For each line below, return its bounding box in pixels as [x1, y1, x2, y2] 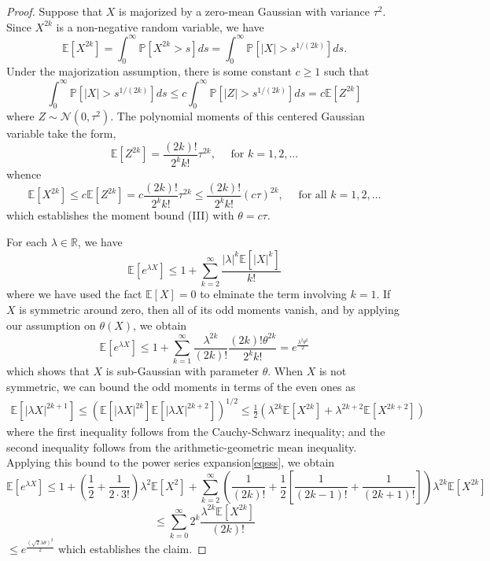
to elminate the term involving [200, 286, 347, 302]
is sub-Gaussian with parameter [105, 363, 260, 379]
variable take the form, [6, 125, 116, 142]
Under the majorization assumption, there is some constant [6, 63, 292, 79]
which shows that [6, 363, 90, 379]
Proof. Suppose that [6, 3, 103, 19]
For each [6, 233, 47, 249]
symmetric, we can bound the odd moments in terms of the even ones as [6, 378, 356, 394]
